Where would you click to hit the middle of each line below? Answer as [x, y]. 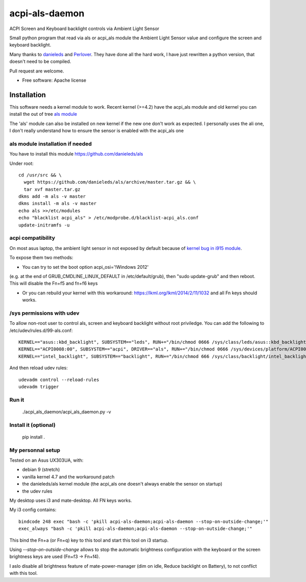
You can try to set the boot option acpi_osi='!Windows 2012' [85, 267]
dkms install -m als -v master [58, 204]
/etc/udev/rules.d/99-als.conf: [41, 330]
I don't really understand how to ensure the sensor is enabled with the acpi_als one [97, 131]
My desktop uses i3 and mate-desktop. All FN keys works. [71, 500]
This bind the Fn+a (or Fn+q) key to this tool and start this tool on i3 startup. [89, 540]
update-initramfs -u [44, 225]
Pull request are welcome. [37, 71]
